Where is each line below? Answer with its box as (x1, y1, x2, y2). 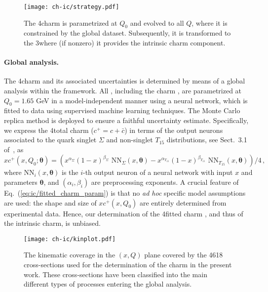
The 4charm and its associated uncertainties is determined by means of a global (4, 76, 245, 86)
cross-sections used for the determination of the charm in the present (24, 259, 232, 270)
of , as (4, 144, 24, 154)
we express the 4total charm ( (4, 125, 94, 135)
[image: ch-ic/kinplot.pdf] (24, 235, 116, 243)
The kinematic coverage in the (24, 250, 115, 260)
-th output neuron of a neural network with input (83, 167, 233, 177)
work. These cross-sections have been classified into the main (24, 269, 207, 279)
